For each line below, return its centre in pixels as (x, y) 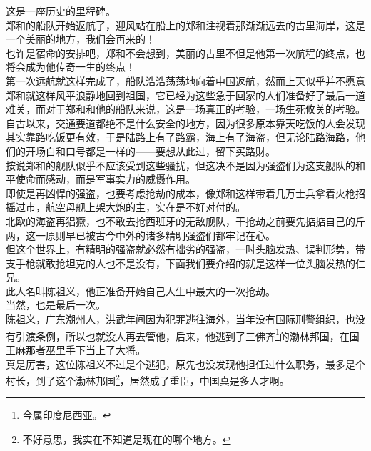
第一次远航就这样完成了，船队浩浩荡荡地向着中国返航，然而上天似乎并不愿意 (185, 80)
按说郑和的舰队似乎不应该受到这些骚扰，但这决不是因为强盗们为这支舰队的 (181, 165)
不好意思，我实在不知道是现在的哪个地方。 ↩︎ (127, 438)
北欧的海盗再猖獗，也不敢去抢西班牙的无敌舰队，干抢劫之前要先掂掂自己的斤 (185, 220)
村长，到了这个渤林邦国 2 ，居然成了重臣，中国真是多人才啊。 (148, 379)
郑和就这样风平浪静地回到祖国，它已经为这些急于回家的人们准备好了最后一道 (185, 95)
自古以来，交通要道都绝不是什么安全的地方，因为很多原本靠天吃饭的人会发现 (185, 123)
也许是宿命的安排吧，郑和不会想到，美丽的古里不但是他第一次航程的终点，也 (185, 53)
